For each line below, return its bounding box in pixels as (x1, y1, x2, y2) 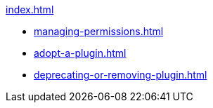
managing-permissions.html (34, 25, 164, 37)
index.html (6, 4, 54, 15)
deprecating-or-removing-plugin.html (34, 69, 207, 81)
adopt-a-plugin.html (34, 47, 127, 59)
